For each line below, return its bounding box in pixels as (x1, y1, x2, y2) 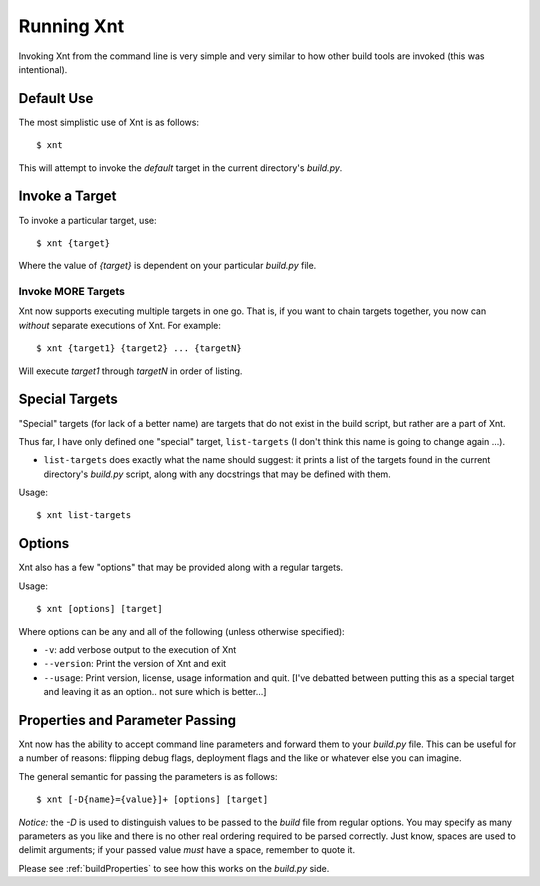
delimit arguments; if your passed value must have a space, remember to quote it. (18, 844, 355, 856)
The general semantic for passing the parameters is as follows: (18, 770, 278, 782)
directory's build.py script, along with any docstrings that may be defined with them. (43, 468, 392, 480)
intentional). (18, 63, 68, 75)
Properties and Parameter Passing (18, 711, 237, 729)
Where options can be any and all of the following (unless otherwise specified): (18, 625, 345, 637)
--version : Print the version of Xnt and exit (43, 658, 227, 670)
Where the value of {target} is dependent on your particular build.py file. (18, 260, 317, 272)
